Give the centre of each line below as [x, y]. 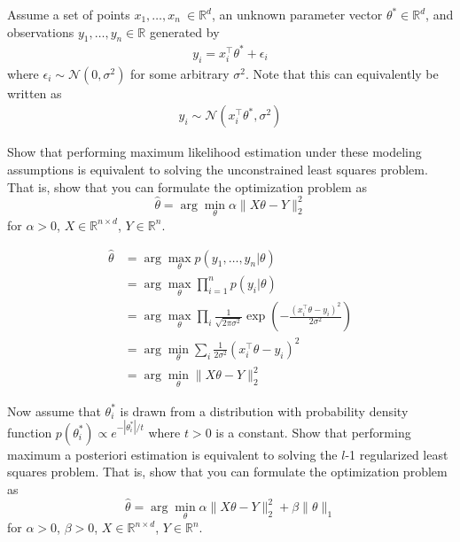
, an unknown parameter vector [297, 14]
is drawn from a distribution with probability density [264, 410]
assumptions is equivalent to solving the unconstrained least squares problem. [218, 169]
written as [35, 93]
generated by [184, 31]
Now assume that [54, 410]
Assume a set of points [69, 14]
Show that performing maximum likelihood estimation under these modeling [214, 152]
